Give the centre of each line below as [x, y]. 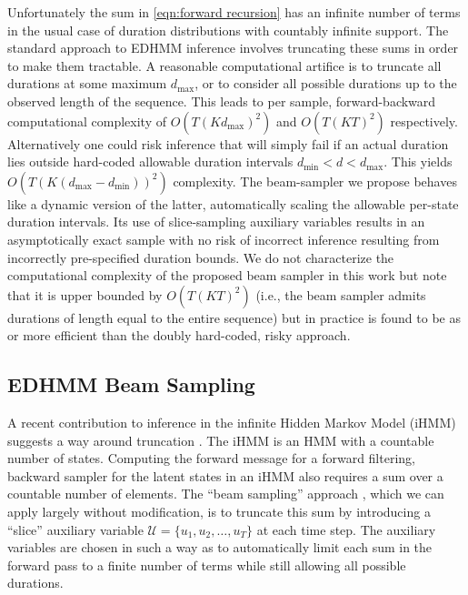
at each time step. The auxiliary [346, 529]
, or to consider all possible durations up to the [326, 83]
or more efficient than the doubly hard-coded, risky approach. [179, 335]
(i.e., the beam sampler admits [341, 294]
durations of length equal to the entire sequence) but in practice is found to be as [234, 317]
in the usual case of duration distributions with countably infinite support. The [228, 30]
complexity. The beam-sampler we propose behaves [315, 181]
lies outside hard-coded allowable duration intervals [150, 161]
